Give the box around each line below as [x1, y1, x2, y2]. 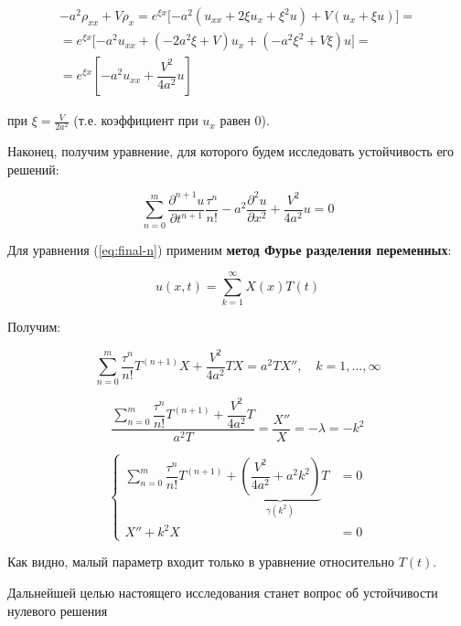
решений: [7, 159, 59, 178]
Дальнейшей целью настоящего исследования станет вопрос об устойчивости [7, 583, 438, 601]
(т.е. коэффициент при [73, 111, 198, 130]
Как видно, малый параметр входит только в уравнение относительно [7, 552, 394, 571]
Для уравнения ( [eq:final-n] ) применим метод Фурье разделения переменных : [7, 239, 452, 259]
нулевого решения [7, 600, 108, 620]
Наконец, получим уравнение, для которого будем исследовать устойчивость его [7, 142, 454, 161]
